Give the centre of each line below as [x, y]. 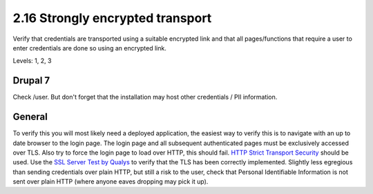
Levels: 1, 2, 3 [32, 61]
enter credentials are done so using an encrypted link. [90, 48]
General [30, 117]
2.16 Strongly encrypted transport [112, 18]
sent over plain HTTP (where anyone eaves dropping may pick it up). [111, 182]
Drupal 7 [31, 80]
